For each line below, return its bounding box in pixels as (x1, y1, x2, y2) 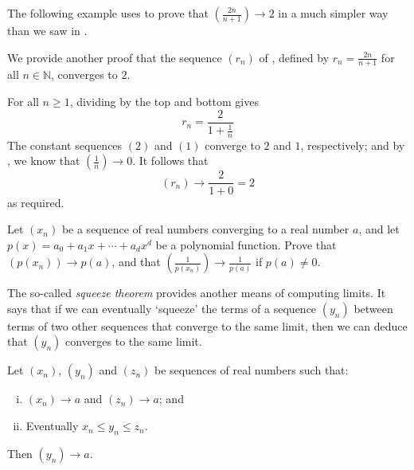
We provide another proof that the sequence (7, 49, 222, 65)
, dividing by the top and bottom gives (69, 93, 259, 110)
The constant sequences (7, 136, 123, 153)
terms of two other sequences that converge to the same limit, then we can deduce (7, 317, 408, 334)
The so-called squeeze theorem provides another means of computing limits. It (7, 284, 386, 301)
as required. (7, 194, 64, 210)
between (353, 300, 393, 316)
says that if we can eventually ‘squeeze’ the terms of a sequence (7, 300, 317, 316)
